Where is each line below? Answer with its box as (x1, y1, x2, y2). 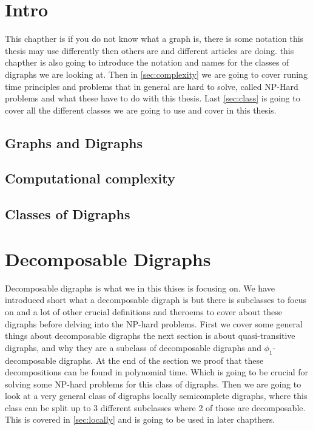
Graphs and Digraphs (5, 133, 143, 152)
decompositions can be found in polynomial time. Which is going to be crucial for (5, 366, 309, 378)
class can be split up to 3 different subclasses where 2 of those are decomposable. (5, 401, 306, 414)
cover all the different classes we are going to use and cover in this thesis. (5, 103, 277, 116)
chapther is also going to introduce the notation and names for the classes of (5, 56, 289, 69)
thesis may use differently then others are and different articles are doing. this (5, 44, 294, 56)
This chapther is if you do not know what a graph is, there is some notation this (5, 32, 304, 45)
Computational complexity (5, 169, 175, 188)
